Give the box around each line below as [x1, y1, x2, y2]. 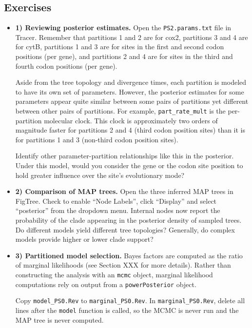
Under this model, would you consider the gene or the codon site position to [15, 160, 243, 171]
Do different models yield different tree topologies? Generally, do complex [15, 224, 235, 234]
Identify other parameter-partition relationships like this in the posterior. [15, 151, 234, 161]
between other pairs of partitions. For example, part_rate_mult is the [15, 106, 226, 116]
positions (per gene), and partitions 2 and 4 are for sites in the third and [15, 51, 233, 61]
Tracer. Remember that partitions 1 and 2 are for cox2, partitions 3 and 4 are [15, 32, 248, 42]
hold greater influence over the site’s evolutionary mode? [15, 170, 185, 180]
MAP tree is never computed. [15, 314, 104, 325]
